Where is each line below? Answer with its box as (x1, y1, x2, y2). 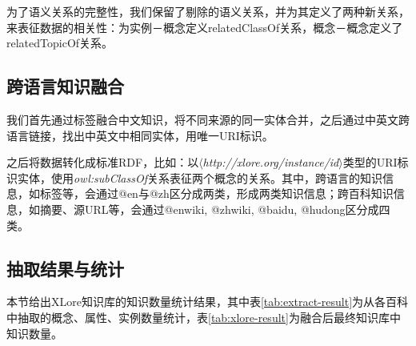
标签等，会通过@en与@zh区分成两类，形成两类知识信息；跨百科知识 (39, 185, 394, 202)
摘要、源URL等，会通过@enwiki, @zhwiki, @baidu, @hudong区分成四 (39, 200, 390, 217)
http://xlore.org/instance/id (202, 154, 339, 171)
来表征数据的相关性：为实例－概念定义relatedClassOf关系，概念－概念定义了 (6, 18, 403, 35)
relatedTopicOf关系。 (6, 34, 114, 51)
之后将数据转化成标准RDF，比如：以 (6, 154, 199, 171)
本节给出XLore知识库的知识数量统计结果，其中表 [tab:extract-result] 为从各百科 (6, 293, 409, 310)
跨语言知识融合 (6, 74, 124, 99)
